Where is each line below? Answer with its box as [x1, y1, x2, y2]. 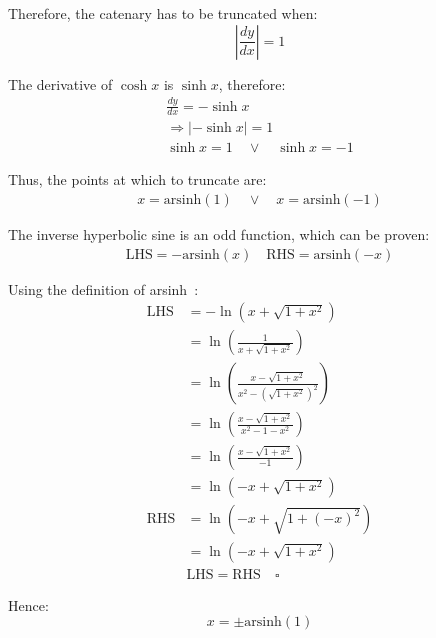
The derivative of [8, 73, 113, 94]
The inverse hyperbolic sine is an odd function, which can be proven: [8, 224, 430, 245]
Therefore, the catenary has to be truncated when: [8, 3, 318, 23]
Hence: [8, 594, 49, 615]
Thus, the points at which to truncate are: [8, 169, 267, 190]
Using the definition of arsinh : [8, 278, 199, 299]
